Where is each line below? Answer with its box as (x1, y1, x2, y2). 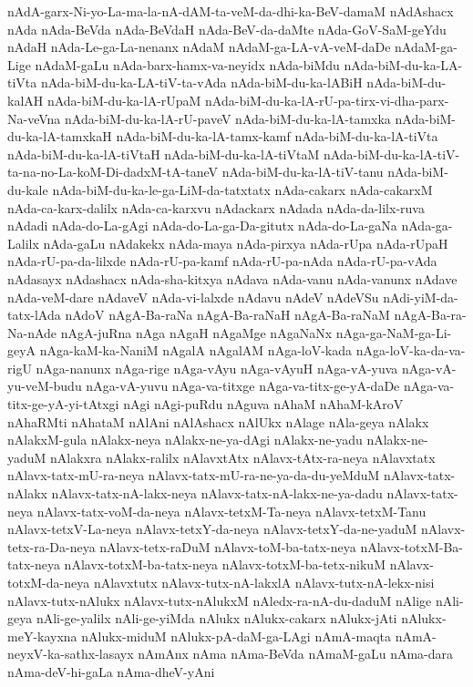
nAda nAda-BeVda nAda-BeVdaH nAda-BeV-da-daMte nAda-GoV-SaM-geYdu (7, 19, 447, 38)
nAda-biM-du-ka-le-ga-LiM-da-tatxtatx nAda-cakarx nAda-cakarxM (52, 179, 433, 199)
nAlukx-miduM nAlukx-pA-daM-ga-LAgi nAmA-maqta (81, 626, 392, 645)
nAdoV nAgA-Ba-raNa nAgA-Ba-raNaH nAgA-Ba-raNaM (65, 305, 390, 324)
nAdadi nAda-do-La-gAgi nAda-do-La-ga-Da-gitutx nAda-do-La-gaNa (7, 216, 397, 235)
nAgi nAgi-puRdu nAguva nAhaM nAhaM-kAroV (123, 395, 404, 414)
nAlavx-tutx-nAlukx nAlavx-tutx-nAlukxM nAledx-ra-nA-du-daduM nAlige (7, 590, 432, 610)
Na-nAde (7, 323, 57, 342)
